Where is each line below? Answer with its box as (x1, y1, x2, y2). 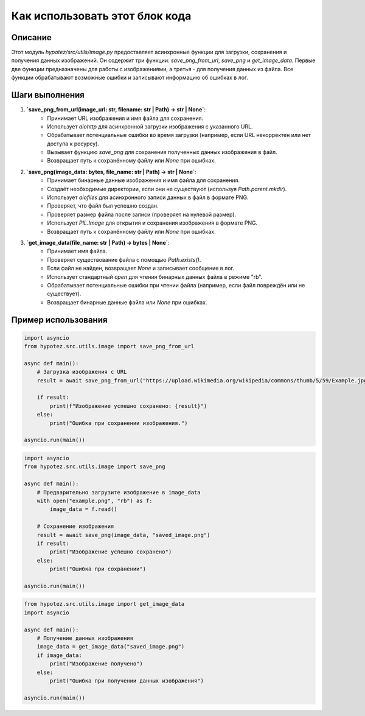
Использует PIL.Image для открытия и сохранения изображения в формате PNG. (47, 219, 258, 226)
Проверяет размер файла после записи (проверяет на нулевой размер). (47, 211, 237, 218)
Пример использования (11, 314, 108, 325)
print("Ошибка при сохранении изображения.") (49, 419, 188, 426)
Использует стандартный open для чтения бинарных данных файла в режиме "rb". (47, 273, 263, 280)
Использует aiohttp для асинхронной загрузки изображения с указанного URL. (47, 122, 253, 130)
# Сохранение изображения (36, 523, 114, 530)
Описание (11, 32, 52, 43)
